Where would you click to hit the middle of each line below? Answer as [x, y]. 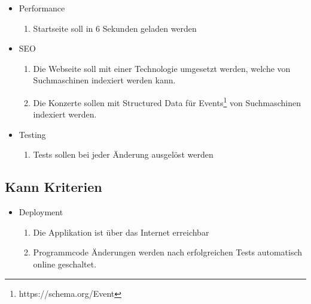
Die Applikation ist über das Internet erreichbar [121, 232]
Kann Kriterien [54, 187]
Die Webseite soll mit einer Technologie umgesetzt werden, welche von [162, 68]
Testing [32, 134]
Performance [42, 8]
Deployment [41, 212]
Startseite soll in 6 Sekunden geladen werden [115, 28]
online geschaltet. [65, 264]
